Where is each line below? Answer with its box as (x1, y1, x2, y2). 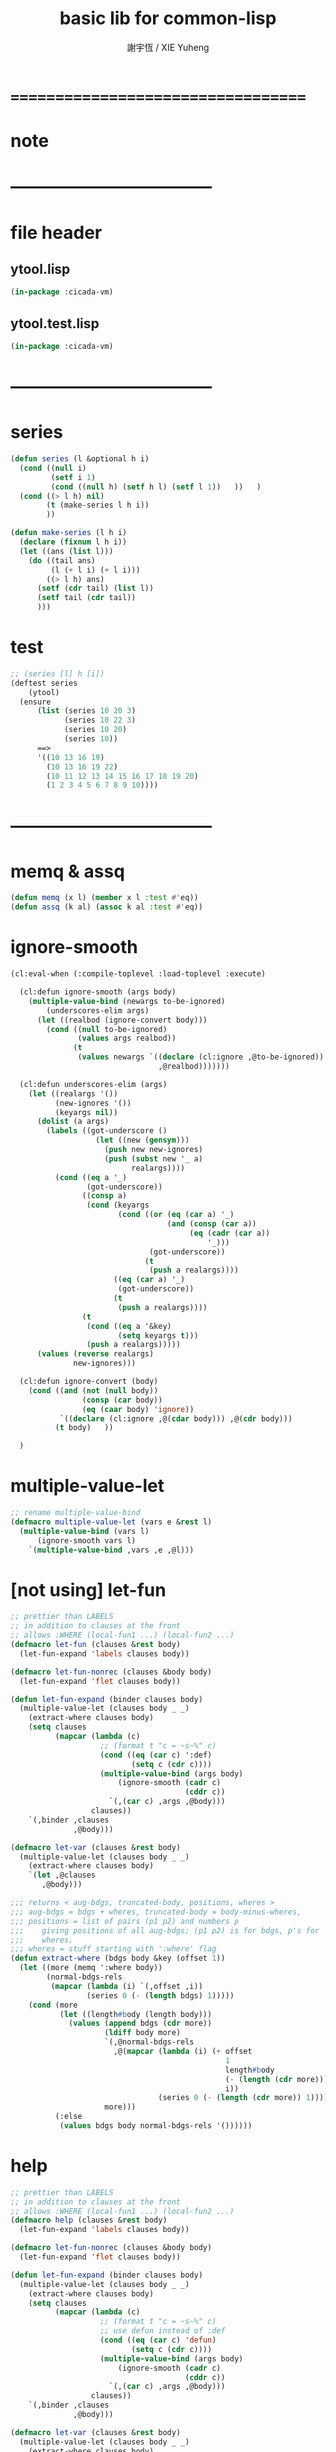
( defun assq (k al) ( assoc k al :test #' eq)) (10, 902, 203, 912)
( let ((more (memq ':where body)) (19, 1963, 163, 1973)
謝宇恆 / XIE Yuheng (126, 41, 210, 53)
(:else (54, 2112, 83, 2122)
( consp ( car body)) (81, 1395, 163, 1405)
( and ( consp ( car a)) (166, 1219, 257, 1229)
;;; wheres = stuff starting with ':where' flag (10, 1944, 217, 1954)
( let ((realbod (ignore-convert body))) (36, 1015, 208, 1025)
